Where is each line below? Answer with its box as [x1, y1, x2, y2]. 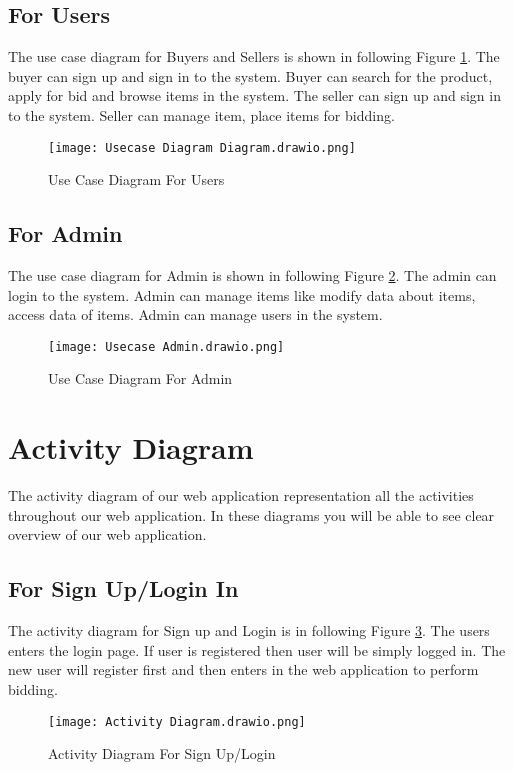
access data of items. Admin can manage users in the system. [8, 304, 383, 325]
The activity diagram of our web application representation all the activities [8, 485, 474, 506]
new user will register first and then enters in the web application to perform [8, 659, 479, 680]
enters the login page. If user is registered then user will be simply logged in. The [8, 639, 506, 660]
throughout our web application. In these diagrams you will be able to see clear [8, 504, 495, 525]
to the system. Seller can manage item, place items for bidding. [8, 104, 395, 125]
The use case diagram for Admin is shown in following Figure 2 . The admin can [8, 265, 497, 286]
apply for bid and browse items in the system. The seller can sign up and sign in [8, 85, 501, 106]
